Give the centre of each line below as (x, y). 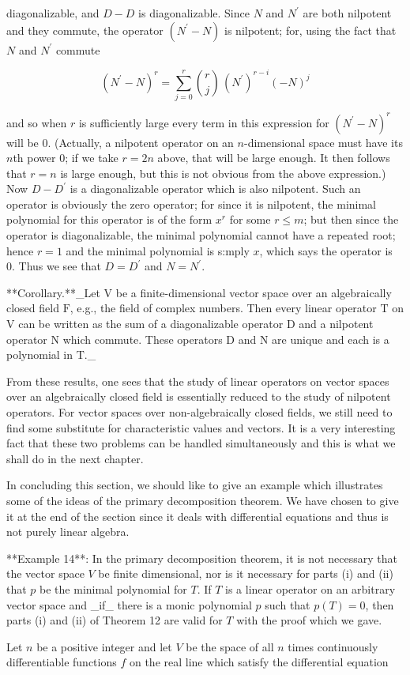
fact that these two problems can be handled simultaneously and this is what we (201, 443)
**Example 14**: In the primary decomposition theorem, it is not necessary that (202, 558)
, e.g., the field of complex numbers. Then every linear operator (223, 308)
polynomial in (40, 354)
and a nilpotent (336, 324)
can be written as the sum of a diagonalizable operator (151, 324)
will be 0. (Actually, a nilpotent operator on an (120, 142)
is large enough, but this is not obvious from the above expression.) (223, 173)
